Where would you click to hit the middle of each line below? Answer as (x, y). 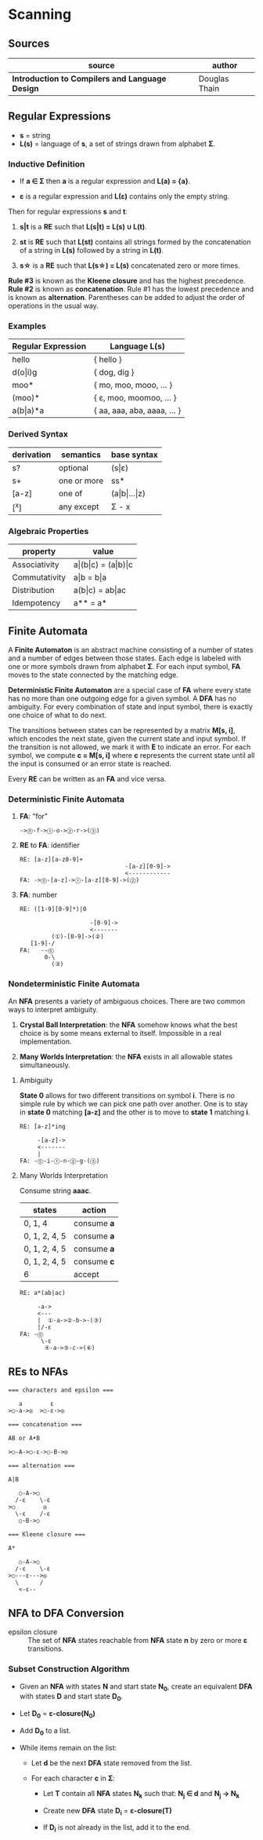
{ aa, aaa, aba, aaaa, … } (137, 411)
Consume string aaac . (55, 1191)
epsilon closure (33, 1632)
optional (73, 467)
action (94, 1209)
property (39, 551)
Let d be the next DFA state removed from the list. (112, 1763)
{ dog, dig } (114, 372)
